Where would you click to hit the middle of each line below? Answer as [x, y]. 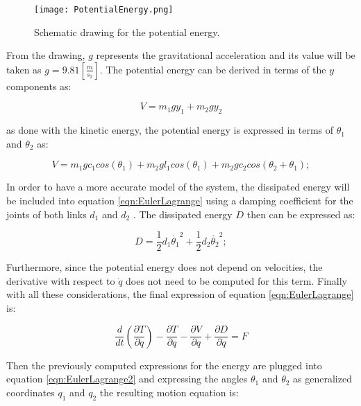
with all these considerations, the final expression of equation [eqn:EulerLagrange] [180, 294]
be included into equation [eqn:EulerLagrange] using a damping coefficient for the [180, 201]
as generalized [322, 379]
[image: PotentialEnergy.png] [104, 10]
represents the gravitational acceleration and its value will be [226, 55]
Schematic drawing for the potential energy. [127, 32]
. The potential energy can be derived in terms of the [213, 69]
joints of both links [47, 214]
